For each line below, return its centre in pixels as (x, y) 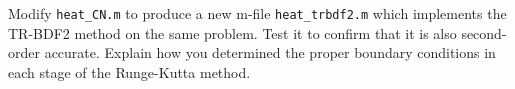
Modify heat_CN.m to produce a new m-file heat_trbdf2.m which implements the (257, 13)
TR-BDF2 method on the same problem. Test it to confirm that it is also (232, 32)
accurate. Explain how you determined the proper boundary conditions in (270, 52)
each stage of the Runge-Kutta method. (129, 71)
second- (484, 32)
